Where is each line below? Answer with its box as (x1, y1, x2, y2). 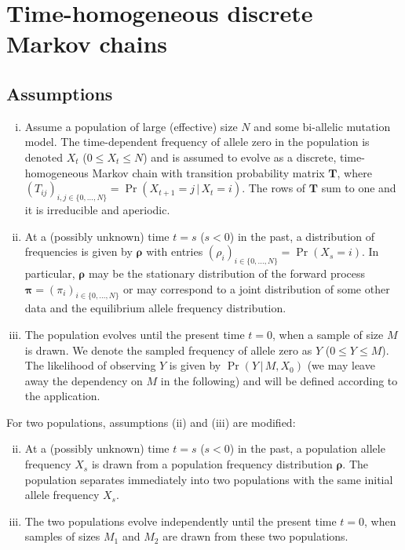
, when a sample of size (272, 326, 384, 342)
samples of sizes (24, 528, 100, 545)
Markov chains (6, 27, 168, 60)
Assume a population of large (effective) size (24, 118, 238, 134)
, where (337, 164, 372, 180)
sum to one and (321, 180, 396, 196)
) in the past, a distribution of (229, 228, 374, 244)
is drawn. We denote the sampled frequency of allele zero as (24, 341, 312, 358)
